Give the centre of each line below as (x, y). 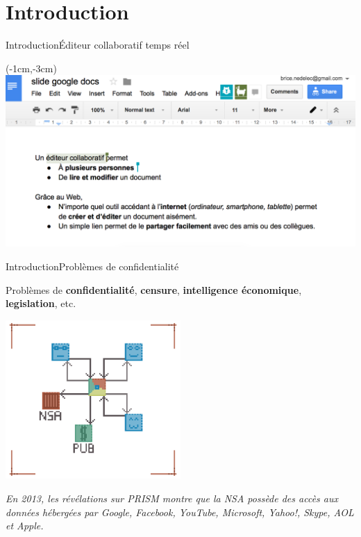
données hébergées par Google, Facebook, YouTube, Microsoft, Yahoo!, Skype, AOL (180, 512)
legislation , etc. (41, 303)
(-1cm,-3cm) (31, 68)
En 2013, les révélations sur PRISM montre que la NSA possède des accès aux (172, 498)
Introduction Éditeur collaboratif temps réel (98, 45)
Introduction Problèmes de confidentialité (92, 266)
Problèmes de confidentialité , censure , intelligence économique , (154, 289)
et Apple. (25, 526)
